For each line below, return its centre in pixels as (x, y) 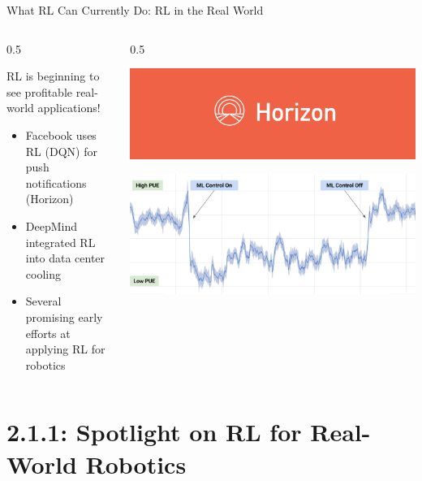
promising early (64, 316)
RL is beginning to (53, 76)
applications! (69, 108)
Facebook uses (61, 134)
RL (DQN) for (61, 151)
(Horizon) (50, 199)
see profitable (40, 91)
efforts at (48, 333)
